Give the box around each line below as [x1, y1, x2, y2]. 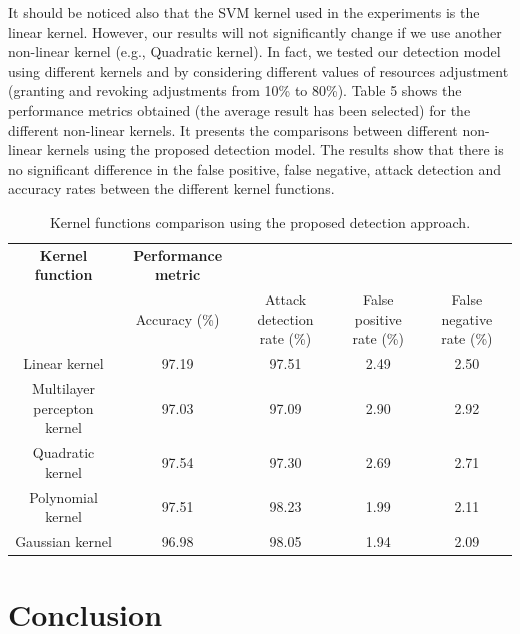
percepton [33, 397, 94, 418]
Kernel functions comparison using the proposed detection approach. [49, 211, 471, 232]
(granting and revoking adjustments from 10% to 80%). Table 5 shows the [8, 80, 462, 101]
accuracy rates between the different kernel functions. [8, 178, 335, 199]
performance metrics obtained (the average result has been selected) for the [8, 99, 471, 120]
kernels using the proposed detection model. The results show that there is [46, 139, 504, 160]
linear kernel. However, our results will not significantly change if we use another [8, 21, 502, 42]
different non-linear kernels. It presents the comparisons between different [8, 119, 458, 140]
